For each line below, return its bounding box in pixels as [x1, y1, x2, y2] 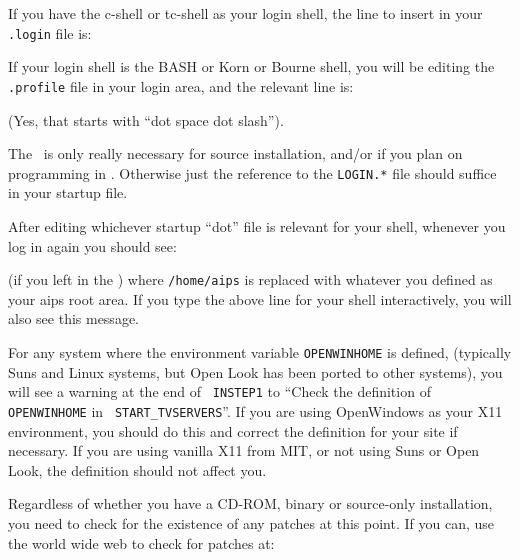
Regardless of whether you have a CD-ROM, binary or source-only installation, [8, 493, 493, 514]
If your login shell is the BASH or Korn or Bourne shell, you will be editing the [8, 56, 495, 77]
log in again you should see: [8, 235, 177, 256]
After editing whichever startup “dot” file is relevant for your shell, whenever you [8, 215, 506, 236]
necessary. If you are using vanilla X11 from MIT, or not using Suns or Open [8, 440, 480, 461]
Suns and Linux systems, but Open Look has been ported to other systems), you [8, 361, 503, 382]
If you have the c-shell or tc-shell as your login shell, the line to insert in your [8, 3, 483, 23]
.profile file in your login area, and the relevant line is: [8, 75, 354, 96]
